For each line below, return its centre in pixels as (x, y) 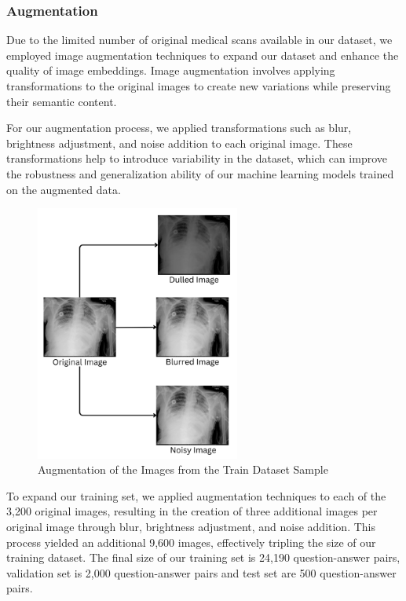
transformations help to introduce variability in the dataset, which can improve (197, 158)
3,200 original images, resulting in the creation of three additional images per (192, 511)
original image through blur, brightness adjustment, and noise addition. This (191, 527)
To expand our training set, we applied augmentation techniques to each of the (196, 495)
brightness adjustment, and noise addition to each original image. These (179, 143)
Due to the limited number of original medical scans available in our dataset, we (199, 40)
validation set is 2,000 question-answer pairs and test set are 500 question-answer (201, 572)
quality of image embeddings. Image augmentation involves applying (171, 70)
